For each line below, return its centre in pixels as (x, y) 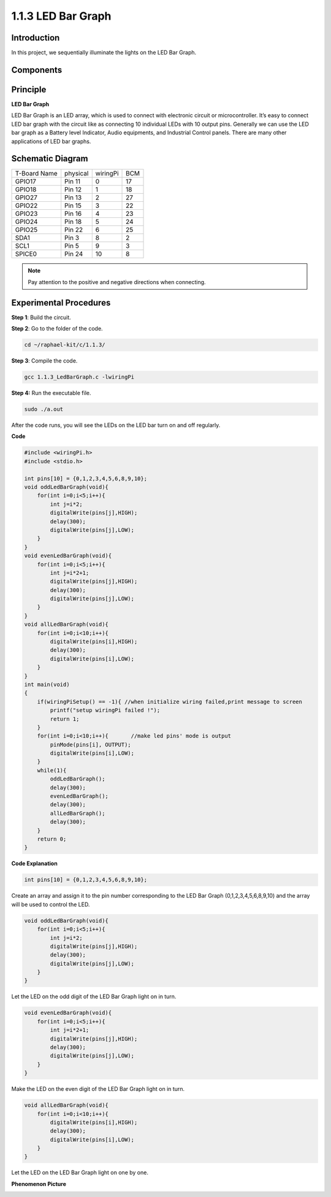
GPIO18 (26, 190)
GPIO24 (26, 222)
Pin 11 (73, 182)
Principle (29, 89)
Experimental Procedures (61, 303)
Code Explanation (34, 864)
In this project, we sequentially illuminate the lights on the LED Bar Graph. (104, 53)
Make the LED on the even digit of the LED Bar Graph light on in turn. (98, 1089)
